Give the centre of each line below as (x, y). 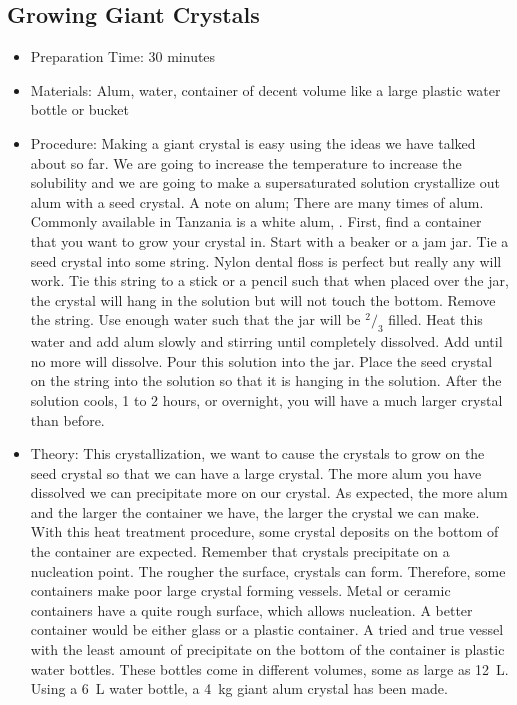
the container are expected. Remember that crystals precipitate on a (240, 551)
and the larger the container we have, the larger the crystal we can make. (255, 511)
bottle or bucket (79, 109)
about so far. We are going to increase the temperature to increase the (246, 162)
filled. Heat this (435, 319)
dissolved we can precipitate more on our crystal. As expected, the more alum (269, 492)
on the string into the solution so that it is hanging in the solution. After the (266, 380)
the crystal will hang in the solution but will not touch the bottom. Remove (263, 299)
